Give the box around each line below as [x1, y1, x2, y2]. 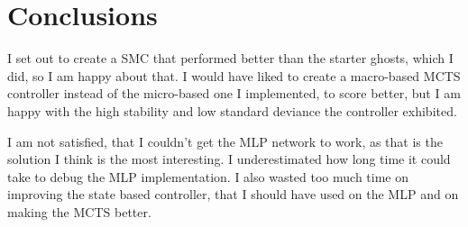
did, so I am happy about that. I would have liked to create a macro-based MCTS [7, 66, 461, 85]
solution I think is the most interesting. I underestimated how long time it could [7, 150, 451, 168]
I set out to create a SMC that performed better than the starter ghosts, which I [7, 49, 454, 68]
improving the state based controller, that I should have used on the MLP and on [7, 185, 459, 204]
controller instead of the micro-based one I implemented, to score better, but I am [7, 84, 461, 103]
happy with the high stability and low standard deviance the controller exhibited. [7, 101, 457, 120]
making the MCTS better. [7, 202, 151, 221]
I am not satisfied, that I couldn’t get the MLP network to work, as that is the [7, 132, 443, 150]
